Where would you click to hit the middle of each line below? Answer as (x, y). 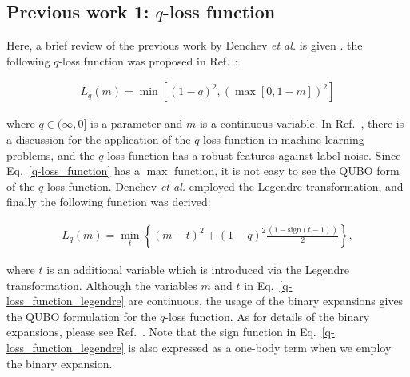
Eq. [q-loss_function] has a (73, 171)
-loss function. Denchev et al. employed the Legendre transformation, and (223, 186)
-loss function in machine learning (282, 139)
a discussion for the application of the (99, 139)
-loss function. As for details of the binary (267, 316)
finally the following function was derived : (109, 202)
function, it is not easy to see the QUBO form (287, 171)
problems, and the (51, 155)
